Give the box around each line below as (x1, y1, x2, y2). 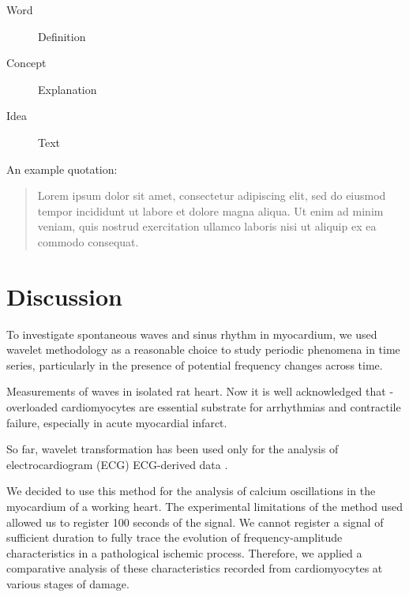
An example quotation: (6, 160, 118, 177)
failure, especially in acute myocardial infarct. (6, 414, 227, 430)
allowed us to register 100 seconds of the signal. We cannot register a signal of (6, 513, 384, 530)
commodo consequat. (37, 233, 139, 250)
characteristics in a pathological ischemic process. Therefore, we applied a (6, 544, 362, 561)
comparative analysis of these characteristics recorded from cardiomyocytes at (6, 560, 383, 576)
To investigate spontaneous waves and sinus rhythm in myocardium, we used (6, 325, 377, 342)
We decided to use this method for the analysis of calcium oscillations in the (6, 482, 376, 499)
